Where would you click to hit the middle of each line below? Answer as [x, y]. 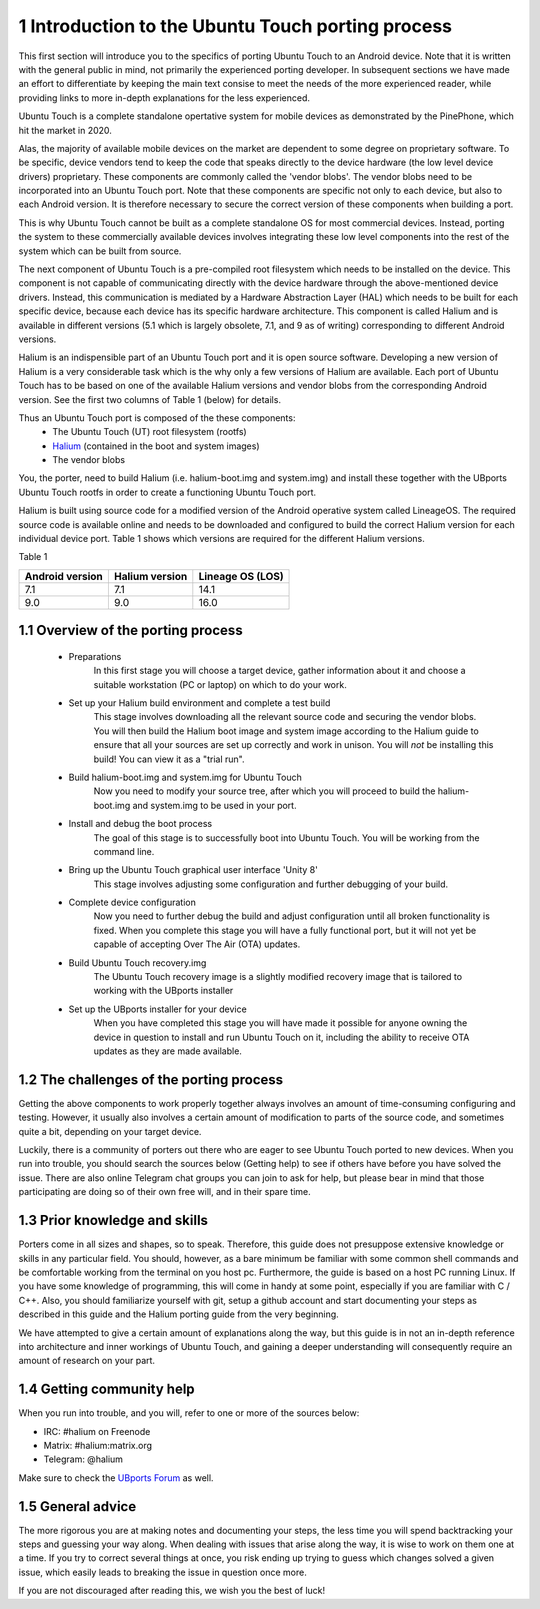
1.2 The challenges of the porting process [151, 1079]
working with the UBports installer [163, 991]
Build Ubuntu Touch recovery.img [137, 962]
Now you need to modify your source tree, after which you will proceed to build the [264, 791]
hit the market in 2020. [65, 130]
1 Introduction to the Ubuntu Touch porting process [235, 26]
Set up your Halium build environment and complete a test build [199, 703]
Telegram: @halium [83, 1459]
